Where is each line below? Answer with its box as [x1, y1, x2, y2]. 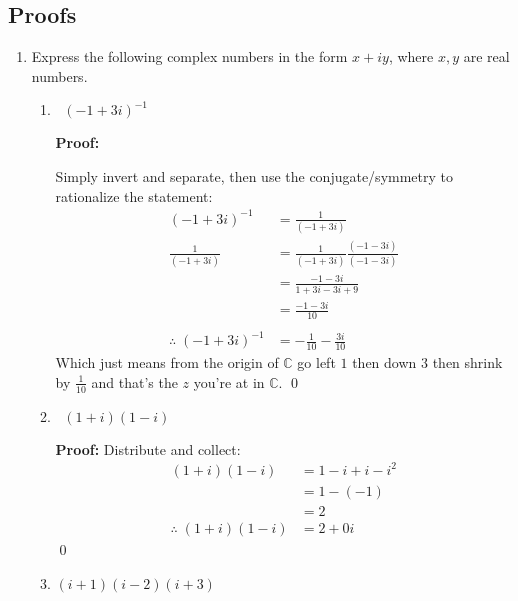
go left [297, 352, 336, 373]
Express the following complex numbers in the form [31, 46, 348, 67]
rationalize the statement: [55, 185, 213, 206]
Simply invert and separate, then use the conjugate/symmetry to [55, 165, 453, 186]
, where [388, 46, 434, 67]
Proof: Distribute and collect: [55, 438, 241, 459]
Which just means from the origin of [55, 352, 279, 373]
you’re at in [193, 371, 265, 392]
